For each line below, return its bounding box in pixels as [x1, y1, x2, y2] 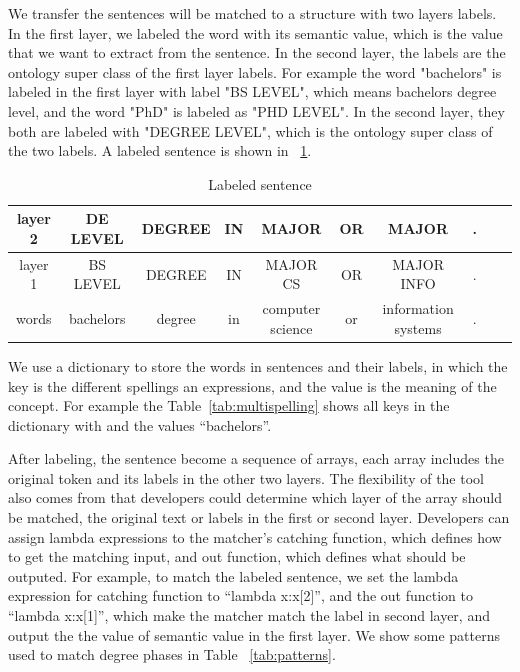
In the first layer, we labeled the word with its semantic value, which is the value [8, 22, 503, 43]
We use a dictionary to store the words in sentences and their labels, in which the [8, 355, 508, 376]
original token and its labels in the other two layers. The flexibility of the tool [8, 467, 484, 488]
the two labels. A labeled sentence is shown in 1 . [8, 140, 312, 161]
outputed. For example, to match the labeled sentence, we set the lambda [8, 565, 459, 586]
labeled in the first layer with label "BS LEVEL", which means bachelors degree [8, 81, 497, 102]
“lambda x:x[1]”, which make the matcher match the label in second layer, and [8, 605, 490, 626]
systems [394, 317, 442, 338]
